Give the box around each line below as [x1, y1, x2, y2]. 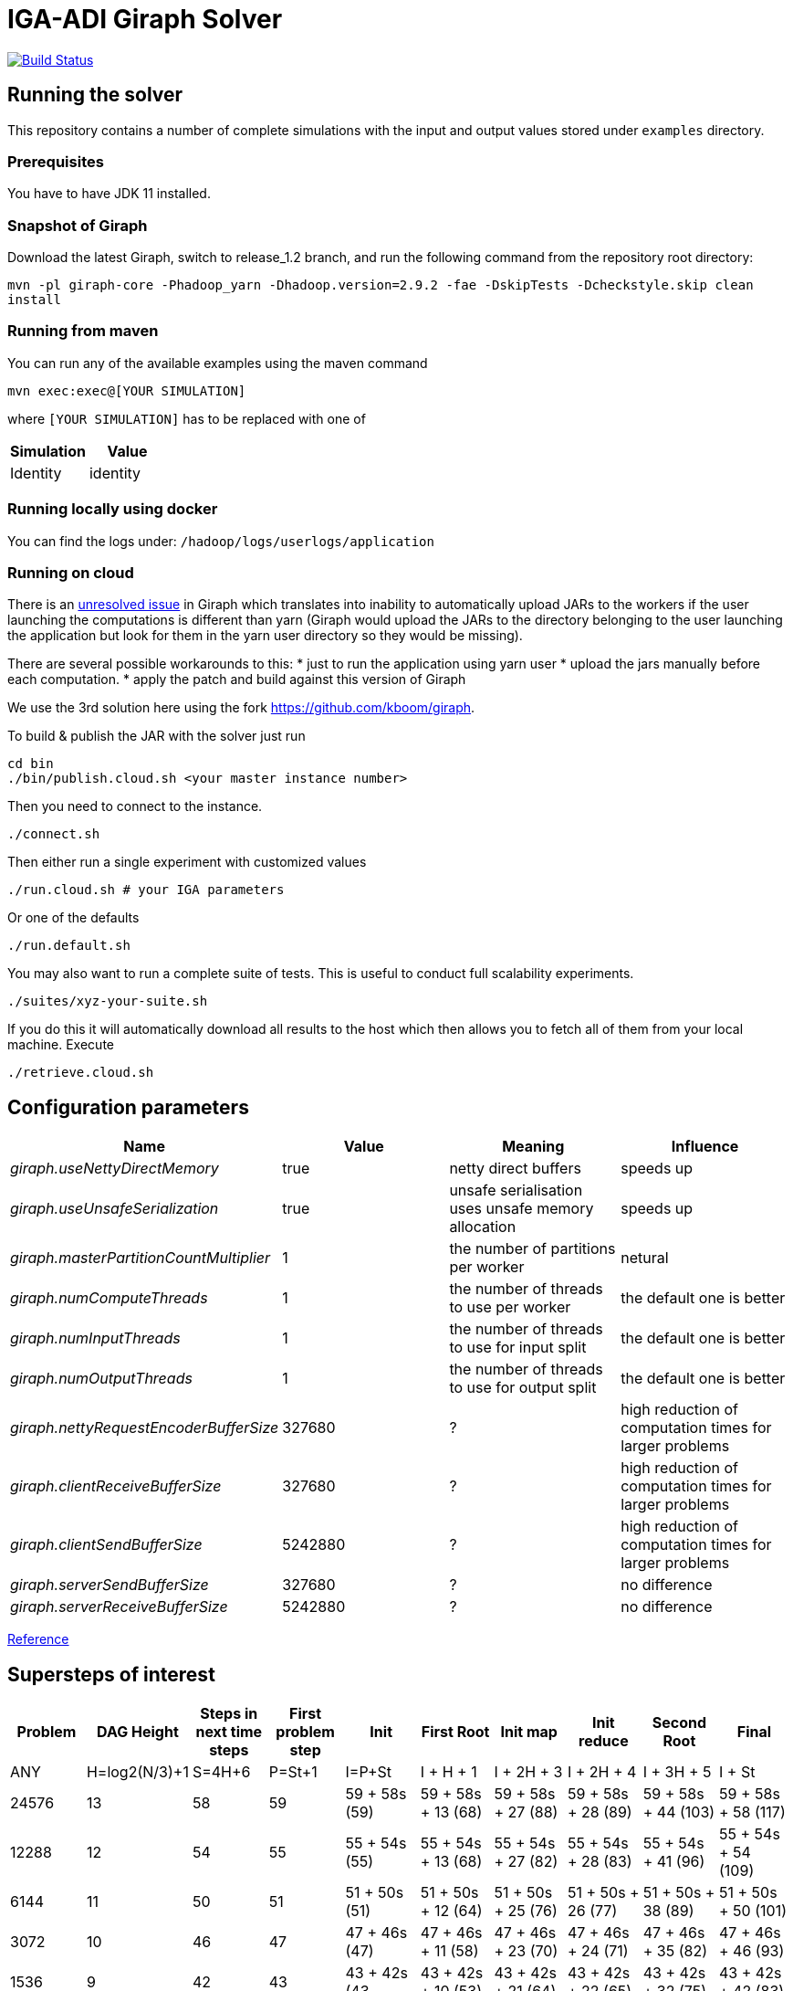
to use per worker [449, 1298, 571, 1317]
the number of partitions [449, 1239, 616, 1259]
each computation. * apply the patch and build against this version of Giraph [7, 671, 466, 688]
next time [195, 1722, 263, 1742]
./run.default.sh [7, 938, 130, 953]
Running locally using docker [7, 500, 218, 519]
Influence [671, 1137, 739, 1156]
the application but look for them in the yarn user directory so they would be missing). [7, 627, 523, 644]
